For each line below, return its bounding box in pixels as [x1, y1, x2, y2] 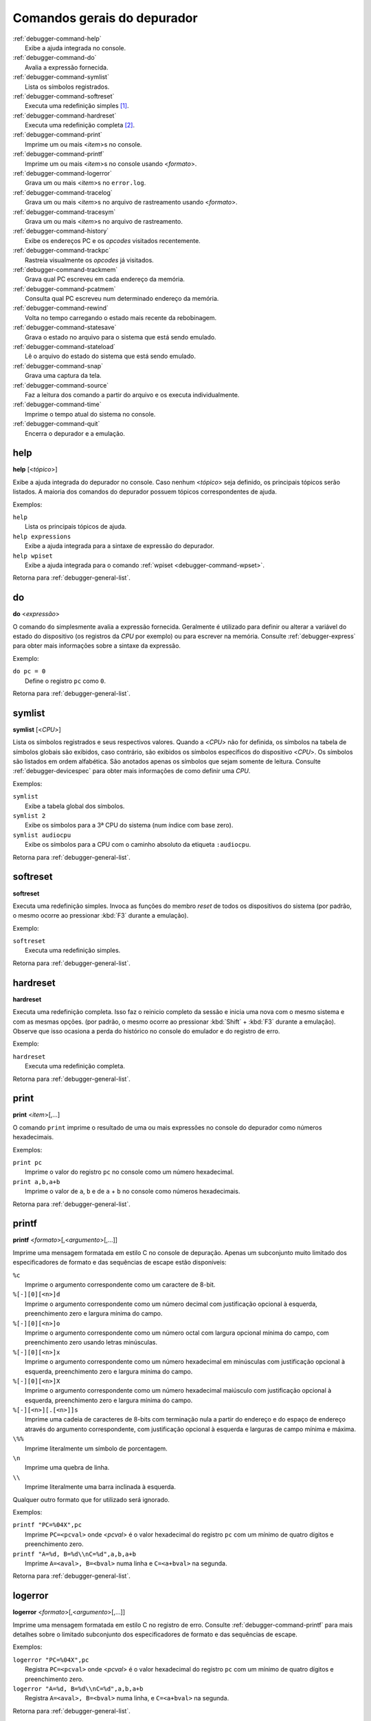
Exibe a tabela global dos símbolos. [25, 802, 125, 810]
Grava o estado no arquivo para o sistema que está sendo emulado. [25, 332, 216, 341]
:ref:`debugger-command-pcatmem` [12, 284, 116, 293]
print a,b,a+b [12, 1178, 60, 1185]
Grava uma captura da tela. [25, 372, 102, 380]
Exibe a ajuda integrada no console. [25, 43, 126, 52]
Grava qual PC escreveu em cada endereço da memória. [25, 275, 185, 284]
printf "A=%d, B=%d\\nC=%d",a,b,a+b [12, 1550, 137, 1558]
